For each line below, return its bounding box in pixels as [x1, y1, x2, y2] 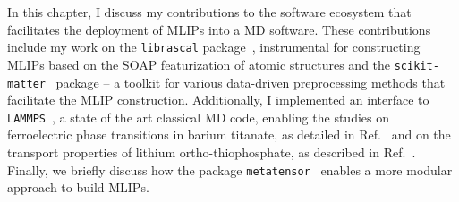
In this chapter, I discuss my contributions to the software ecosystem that [7, 3, 412, 21]
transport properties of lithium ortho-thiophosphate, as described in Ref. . [7, 143, 416, 161]
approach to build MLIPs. [7, 178, 149, 197]
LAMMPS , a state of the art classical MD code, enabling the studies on [7, 107, 389, 126]
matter [7, 77, 46, 90]
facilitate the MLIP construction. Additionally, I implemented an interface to [7, 90, 429, 109]
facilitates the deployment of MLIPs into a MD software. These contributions [7, 20, 431, 38]
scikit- [394, 59, 439, 72]
